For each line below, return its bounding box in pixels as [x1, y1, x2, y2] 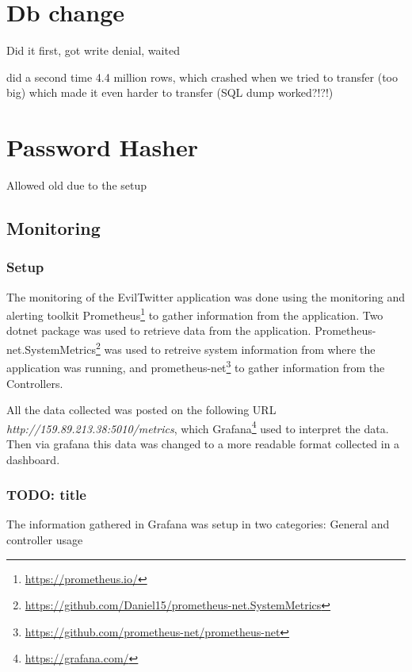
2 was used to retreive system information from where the [95, 339, 376, 357]
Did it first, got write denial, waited [6, 42, 180, 59]
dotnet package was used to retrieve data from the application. [6, 322, 311, 339]
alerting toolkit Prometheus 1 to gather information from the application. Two [6, 305, 383, 323]
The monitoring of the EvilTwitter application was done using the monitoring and [6, 288, 405, 305]
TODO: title [6, 485, 86, 505]
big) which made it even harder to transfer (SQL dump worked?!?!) [6, 84, 334, 101]
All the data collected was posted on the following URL [6, 401, 277, 418]
